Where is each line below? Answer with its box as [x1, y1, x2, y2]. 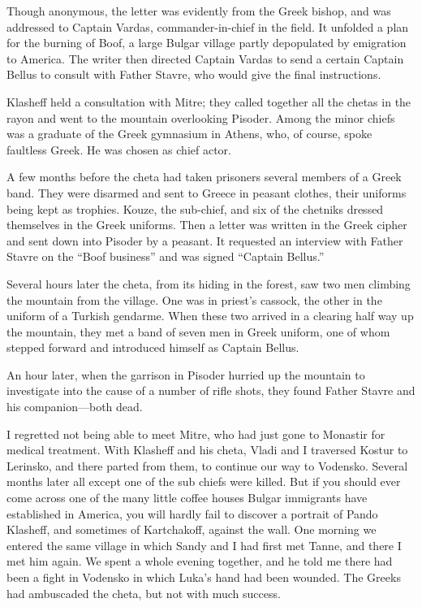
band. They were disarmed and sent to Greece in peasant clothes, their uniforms [6, 184, 407, 201]
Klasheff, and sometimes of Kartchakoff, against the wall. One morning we [6, 521, 377, 538]
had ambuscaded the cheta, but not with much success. [6, 584, 281, 601]
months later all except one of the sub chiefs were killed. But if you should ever [6, 473, 401, 490]
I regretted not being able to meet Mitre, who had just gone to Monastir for [6, 425, 385, 442]
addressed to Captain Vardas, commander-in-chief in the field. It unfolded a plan [6, 18, 409, 35]
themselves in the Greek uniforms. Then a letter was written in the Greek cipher [6, 216, 407, 233]
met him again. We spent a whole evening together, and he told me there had [6, 553, 393, 570]
